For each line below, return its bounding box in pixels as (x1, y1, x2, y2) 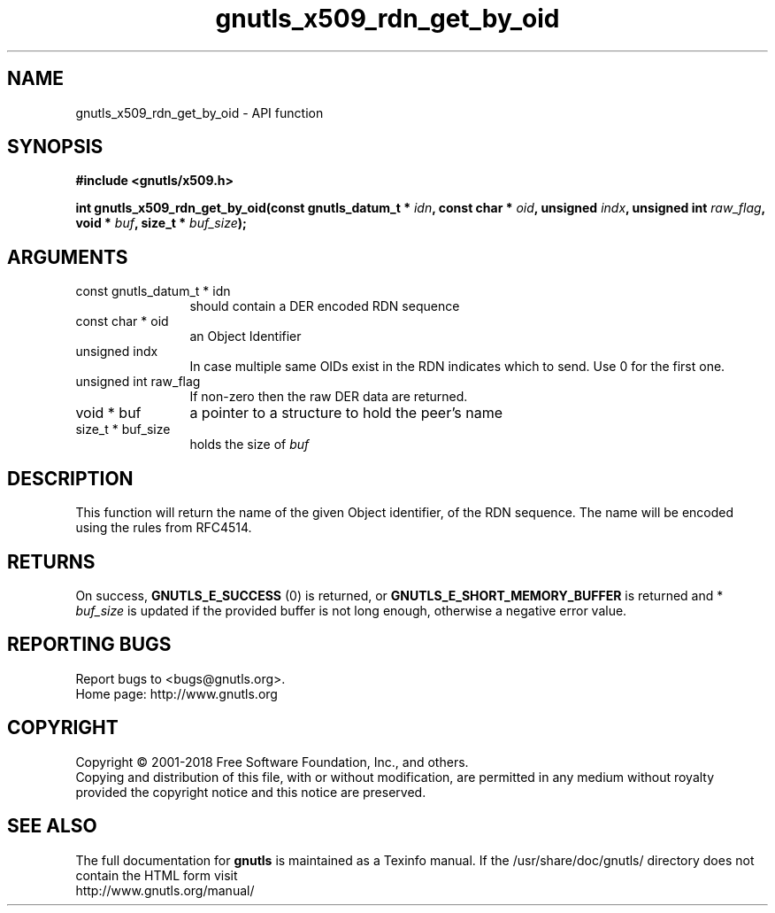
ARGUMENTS (7, 245, 128, 268)
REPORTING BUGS (7, 633, 172, 656)
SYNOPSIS (7, 135, 104, 159)
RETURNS (7, 550, 96, 573)
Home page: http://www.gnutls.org (75, 685, 278, 701)
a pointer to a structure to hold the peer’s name (189, 404, 503, 422)
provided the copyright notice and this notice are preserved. (75, 784, 426, 800)
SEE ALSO (7, 815, 97, 838)
